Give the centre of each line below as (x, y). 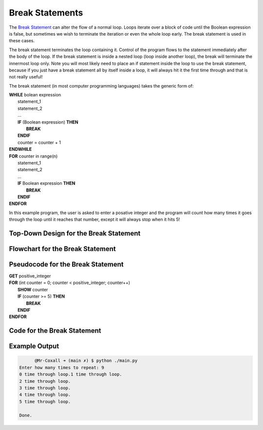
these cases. (22, 41)
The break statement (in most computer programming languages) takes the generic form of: (101, 86)
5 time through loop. (45, 402)
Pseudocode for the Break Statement (66, 264)
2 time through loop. (45, 381)
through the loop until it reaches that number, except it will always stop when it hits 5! (94, 219)
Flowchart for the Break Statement (63, 249)
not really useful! (26, 77)
